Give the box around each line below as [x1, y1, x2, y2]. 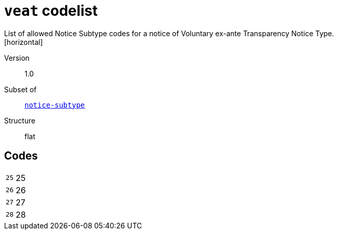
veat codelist [4, 2, 98, 19]
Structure [4, 116, 36, 125]
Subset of [4, 85, 37, 94]
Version [4, 53, 30, 62]
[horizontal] [4, 37, 43, 46]
